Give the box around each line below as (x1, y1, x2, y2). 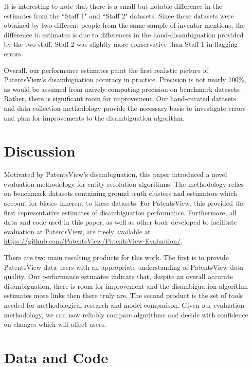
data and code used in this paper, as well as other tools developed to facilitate (4, 217, 237, 227)
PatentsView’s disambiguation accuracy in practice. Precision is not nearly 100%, (4, 74, 246, 85)
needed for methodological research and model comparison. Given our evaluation (4, 299, 244, 310)
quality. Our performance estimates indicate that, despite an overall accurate (4, 271, 233, 281)
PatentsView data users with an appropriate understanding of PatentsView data (4, 262, 244, 272)
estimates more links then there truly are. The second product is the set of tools (4, 290, 243, 300)
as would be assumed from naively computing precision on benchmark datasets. (4, 84, 241, 94)
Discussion (4, 141, 75, 161)
